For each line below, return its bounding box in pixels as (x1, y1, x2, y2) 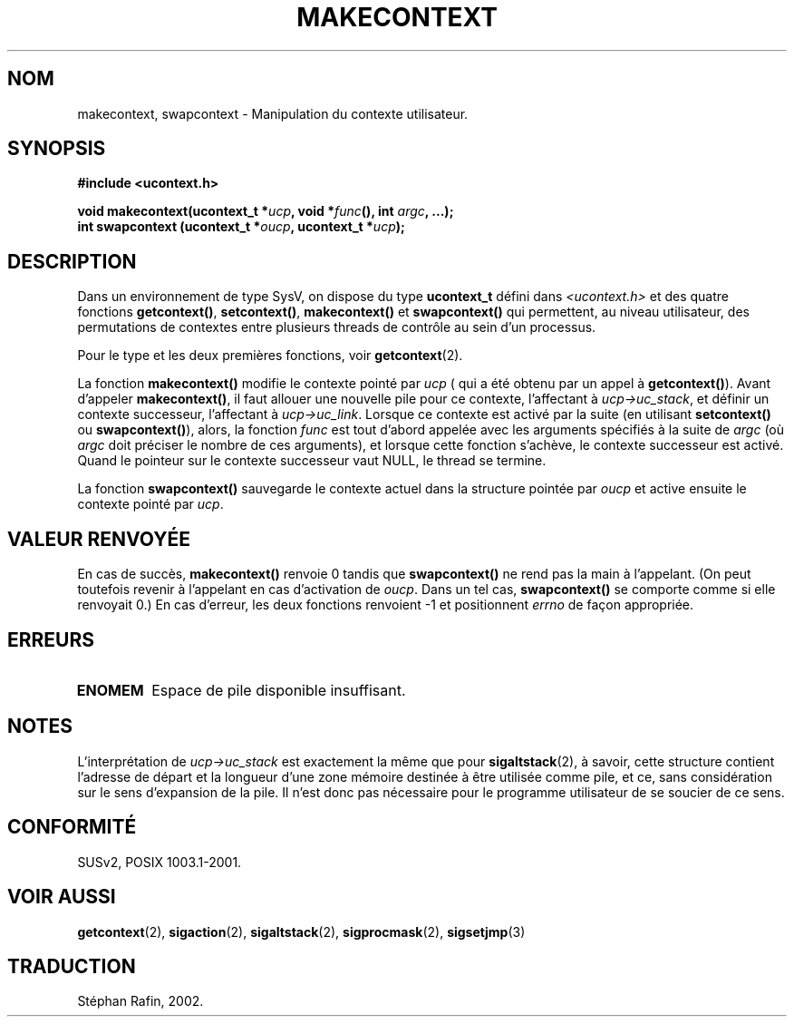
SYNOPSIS (7, 137, 106, 161)
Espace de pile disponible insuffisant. (151, 680, 406, 699)
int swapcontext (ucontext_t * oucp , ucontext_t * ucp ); (77, 219, 405, 235)
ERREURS (7, 628, 95, 651)
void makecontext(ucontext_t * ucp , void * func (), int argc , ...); (77, 203, 454, 219)
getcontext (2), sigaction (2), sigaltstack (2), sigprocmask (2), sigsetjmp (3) (77, 923, 526, 940)
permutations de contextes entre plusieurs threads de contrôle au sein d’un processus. (77, 319, 596, 336)
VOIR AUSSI (7, 885, 116, 909)
